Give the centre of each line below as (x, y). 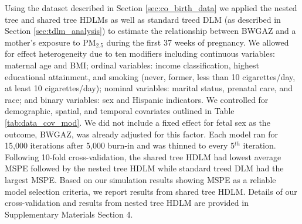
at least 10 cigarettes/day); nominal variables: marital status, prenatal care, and (149, 88)
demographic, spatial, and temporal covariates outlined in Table (120, 111)
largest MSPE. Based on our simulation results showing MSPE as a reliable (140, 179)
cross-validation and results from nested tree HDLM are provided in (127, 203)
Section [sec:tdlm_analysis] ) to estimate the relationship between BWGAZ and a (150, 31)
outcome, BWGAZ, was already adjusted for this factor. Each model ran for (142, 134)
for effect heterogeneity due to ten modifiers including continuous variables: (140, 54)
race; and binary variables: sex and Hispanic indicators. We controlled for (137, 99)
